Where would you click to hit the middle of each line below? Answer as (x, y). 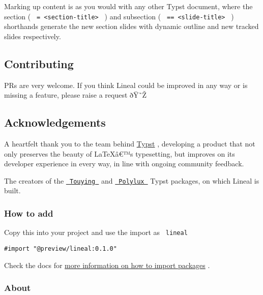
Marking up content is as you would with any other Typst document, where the (128, 6)
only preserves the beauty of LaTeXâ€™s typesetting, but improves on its (120, 153)
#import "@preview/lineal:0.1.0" (61, 248)
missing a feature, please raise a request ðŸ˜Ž (76, 95)
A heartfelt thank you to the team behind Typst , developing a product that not (130, 144)
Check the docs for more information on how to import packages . (107, 265)
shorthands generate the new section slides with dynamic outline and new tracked (131, 26)
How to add (29, 213)
